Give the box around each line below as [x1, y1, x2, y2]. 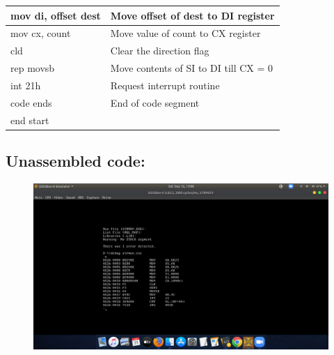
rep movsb [10, 61, 55, 75]
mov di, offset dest [10, 8, 101, 22]
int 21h [10, 77, 41, 92]
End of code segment [110, 95, 200, 109]
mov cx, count [10, 26, 71, 40]
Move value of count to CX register [110, 26, 261, 40]
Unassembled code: [6, 150, 145, 172]
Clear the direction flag [110, 43, 209, 58]
